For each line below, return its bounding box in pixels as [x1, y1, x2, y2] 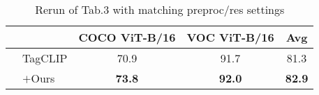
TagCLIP [22, 50, 68, 66]
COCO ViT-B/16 [78, 29, 176, 45]
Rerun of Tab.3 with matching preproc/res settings [35, 1, 285, 17]
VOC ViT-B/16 [186, 29, 274, 45]
